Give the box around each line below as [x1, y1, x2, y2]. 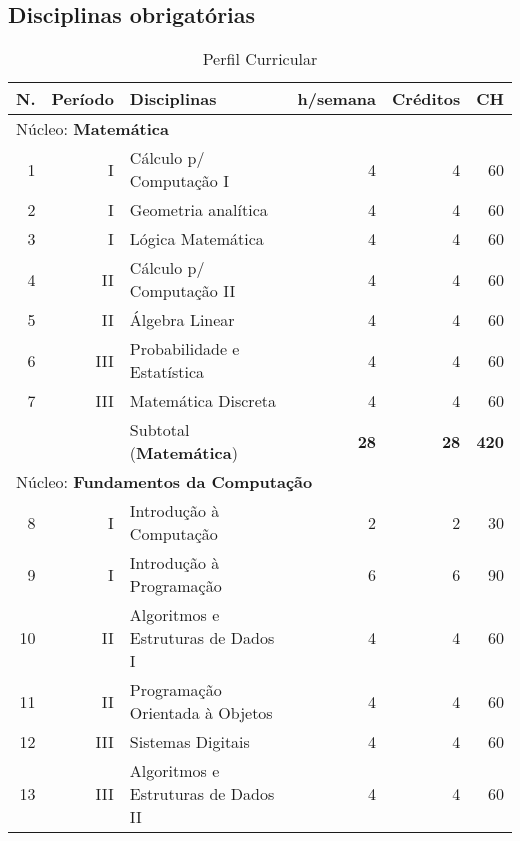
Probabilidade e [129, 337, 240, 361]
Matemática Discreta [129, 389, 276, 413]
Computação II [129, 279, 236, 303]
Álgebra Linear [129, 308, 235, 332]
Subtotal [129, 418, 190, 442]
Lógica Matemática [129, 227, 264, 251]
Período [51, 87, 114, 111]
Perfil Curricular [202, 47, 318, 71]
